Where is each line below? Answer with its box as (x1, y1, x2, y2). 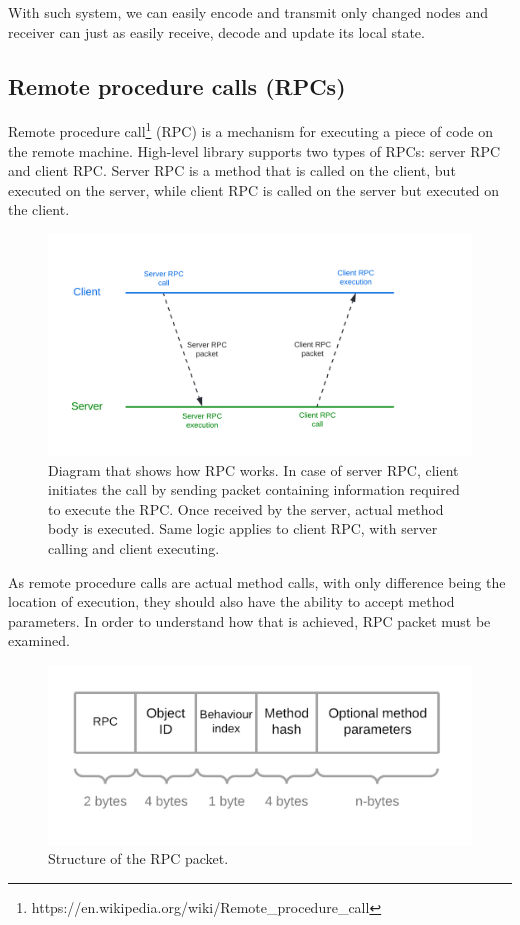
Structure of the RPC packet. (48, 848, 229, 869)
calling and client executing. (48, 537, 220, 558)
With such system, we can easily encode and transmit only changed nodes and (8, 2, 488, 22)
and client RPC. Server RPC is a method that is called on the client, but (8, 160, 456, 181)
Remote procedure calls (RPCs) (8, 70, 346, 101)
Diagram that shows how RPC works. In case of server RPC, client (48, 459, 459, 480)
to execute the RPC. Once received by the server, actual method (48, 498, 444, 519)
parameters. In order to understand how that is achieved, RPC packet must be (8, 610, 491, 631)
